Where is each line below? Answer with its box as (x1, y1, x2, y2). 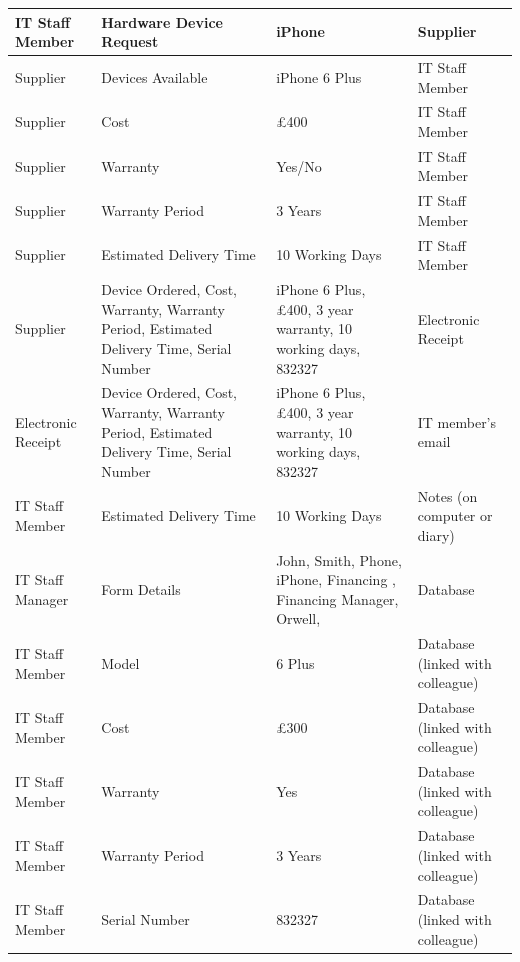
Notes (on (417, 485, 478, 506)
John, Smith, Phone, (276, 549, 402, 570)
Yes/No (276, 155, 322, 176)
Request (101, 31, 159, 52)
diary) (417, 524, 455, 545)
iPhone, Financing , (276, 569, 396, 590)
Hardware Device (101, 11, 223, 32)
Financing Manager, (276, 588, 399, 609)
